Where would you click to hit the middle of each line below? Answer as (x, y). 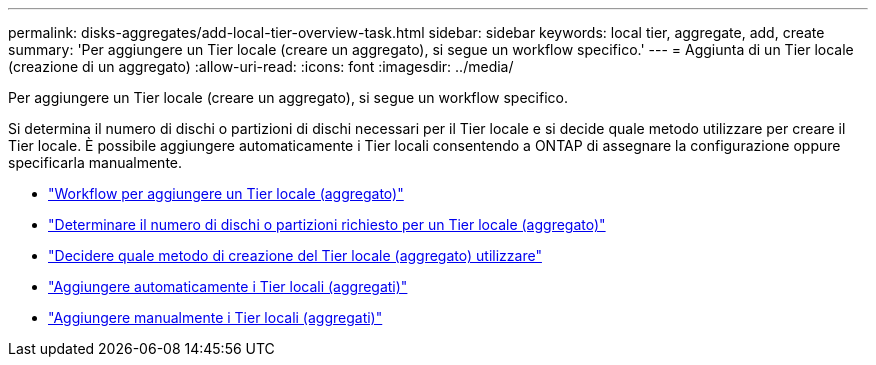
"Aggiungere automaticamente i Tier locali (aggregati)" (228, 286)
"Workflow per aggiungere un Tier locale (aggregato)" (226, 193)
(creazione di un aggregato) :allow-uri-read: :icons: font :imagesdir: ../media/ (261, 66)
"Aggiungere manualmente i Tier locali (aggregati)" (215, 317)
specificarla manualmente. (95, 162)
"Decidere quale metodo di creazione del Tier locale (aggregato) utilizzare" (295, 255)
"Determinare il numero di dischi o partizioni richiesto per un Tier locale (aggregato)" (327, 224)
